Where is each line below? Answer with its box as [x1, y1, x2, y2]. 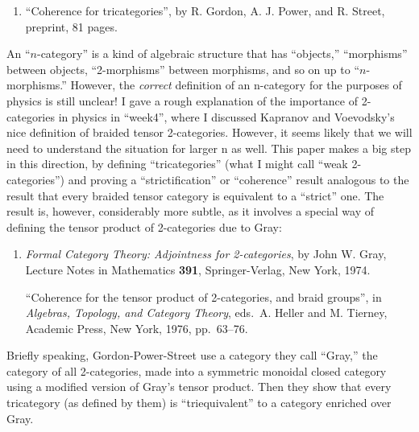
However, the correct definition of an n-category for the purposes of [70, 76, 402, 93]
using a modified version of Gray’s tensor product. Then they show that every [6, 378, 392, 395]
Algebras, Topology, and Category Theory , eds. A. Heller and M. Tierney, [25, 304, 388, 321]
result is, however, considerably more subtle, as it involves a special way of [6, 203, 375, 220]
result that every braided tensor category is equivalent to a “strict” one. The [6, 187, 384, 204]
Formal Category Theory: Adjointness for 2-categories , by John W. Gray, [25, 245, 387, 262]
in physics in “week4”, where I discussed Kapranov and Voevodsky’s [58, 108, 395, 125]
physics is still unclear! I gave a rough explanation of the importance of [6, 92, 358, 109]
